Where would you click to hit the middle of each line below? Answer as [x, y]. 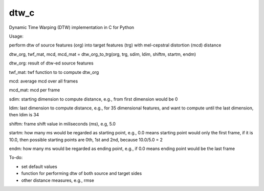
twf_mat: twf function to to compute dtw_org [54, 72]
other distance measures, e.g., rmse [58, 180]
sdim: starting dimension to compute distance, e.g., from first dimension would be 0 [93, 99]
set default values [39, 167]
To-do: [16, 158]
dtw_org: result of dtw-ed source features [51, 63]
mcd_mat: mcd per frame [34, 90]
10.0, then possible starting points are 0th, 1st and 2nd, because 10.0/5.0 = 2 [86, 140]
